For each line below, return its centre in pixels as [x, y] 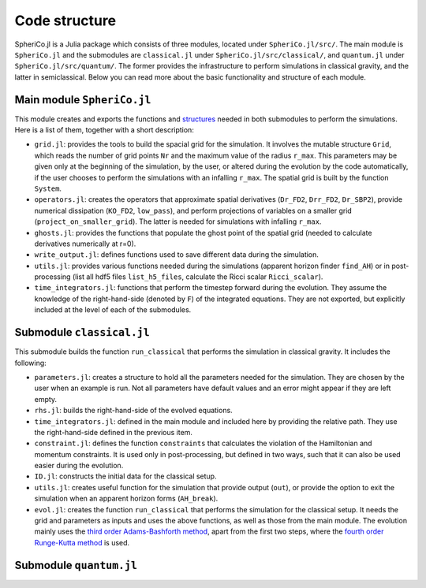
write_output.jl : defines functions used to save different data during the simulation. [177, 255]
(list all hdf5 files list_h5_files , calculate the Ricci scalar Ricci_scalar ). [198, 277]
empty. [46, 399]
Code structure [65, 20]
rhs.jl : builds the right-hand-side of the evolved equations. [133, 411]
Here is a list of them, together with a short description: [105, 130]
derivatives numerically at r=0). [85, 244]
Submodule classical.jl [82, 332]
